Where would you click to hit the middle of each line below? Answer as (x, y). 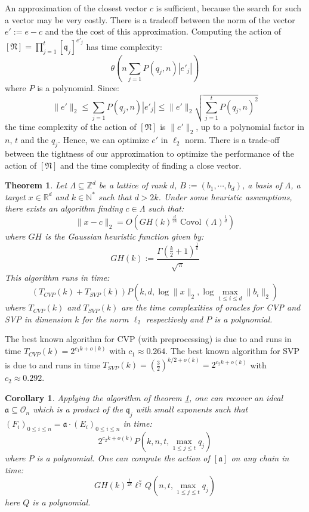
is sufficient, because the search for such (229, 8)
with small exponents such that (192, 409)
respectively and (174, 319)
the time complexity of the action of (71, 127)
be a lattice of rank (133, 185)
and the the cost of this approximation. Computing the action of (163, 31)
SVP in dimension (38, 319)
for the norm (105, 319)
